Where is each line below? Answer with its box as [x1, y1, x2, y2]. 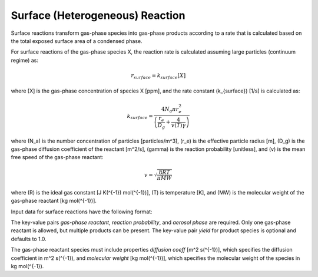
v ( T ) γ [171, 121, 186, 128]
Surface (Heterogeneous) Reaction [11, 9, 185, 22]
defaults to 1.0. [11, 235, 47, 242]
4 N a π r [161, 105, 179, 114]
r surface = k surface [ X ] [130, 72, 186, 80]
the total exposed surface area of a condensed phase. [11, 37, 143, 44]
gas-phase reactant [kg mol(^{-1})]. [11, 197, 97, 205]
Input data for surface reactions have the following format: [11, 208, 153, 215]
